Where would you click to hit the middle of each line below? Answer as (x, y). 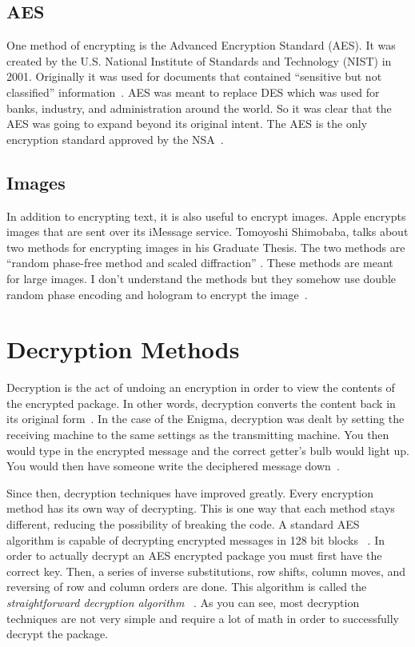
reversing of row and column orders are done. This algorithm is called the (187, 587)
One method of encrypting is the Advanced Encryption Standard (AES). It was (201, 45)
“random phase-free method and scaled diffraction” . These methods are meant (200, 263)
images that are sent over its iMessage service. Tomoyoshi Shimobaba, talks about (207, 232)
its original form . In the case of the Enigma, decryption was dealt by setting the (206, 419)
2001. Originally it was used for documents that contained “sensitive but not (194, 76)
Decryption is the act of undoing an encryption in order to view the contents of (201, 387)
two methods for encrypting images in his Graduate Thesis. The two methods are (206, 247)
